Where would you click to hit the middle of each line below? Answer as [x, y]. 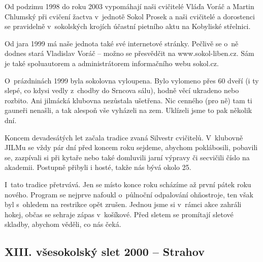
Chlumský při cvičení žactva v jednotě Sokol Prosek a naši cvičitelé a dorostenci [130, 16]
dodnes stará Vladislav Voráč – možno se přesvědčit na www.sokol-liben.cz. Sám [129, 53]
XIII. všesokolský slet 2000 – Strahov [105, 252]
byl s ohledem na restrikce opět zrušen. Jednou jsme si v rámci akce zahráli [123, 204]
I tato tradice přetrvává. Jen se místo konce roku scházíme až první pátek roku [128, 184]
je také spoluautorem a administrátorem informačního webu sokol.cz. [112, 63]
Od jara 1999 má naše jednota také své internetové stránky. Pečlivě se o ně [122, 43]
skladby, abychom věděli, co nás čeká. [63, 224]
